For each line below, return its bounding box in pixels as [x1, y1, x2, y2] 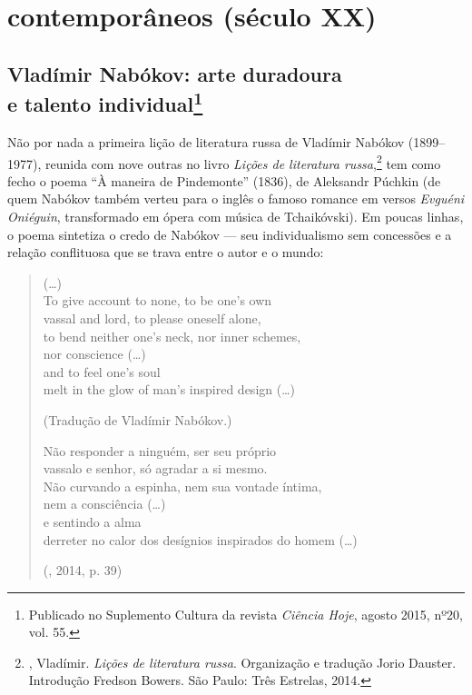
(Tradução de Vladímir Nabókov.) [43, 410, 232, 429]
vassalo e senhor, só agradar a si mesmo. [43, 459, 268, 478]
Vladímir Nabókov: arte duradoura [7, 59, 342, 87]
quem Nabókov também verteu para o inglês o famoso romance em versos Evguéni [7, 189, 465, 208]
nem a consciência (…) [43, 494, 166, 513]
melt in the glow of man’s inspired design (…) [43, 380, 295, 399]
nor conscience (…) [43, 344, 146, 363]
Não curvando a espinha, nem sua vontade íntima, [43, 476, 322, 495]
